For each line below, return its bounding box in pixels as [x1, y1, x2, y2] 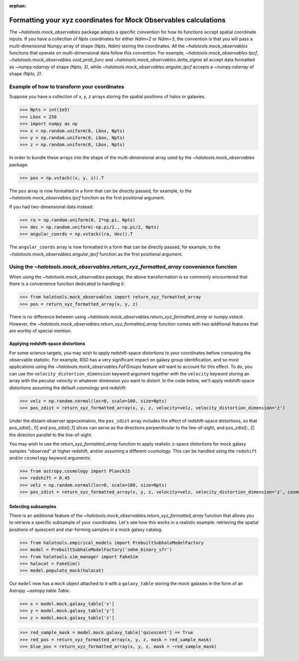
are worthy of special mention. [9, 328, 72, 334]
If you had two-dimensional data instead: [9, 204, 93, 210]
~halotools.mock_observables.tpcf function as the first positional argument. [9, 195, 165, 201]
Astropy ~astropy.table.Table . [9, 587, 71, 593]
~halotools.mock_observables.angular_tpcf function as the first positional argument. [9, 251, 183, 257]
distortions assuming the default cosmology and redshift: [9, 384, 127, 391]
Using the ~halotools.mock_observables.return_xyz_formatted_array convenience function [9, 263, 237, 270]
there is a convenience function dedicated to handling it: [9, 281, 125, 287]
